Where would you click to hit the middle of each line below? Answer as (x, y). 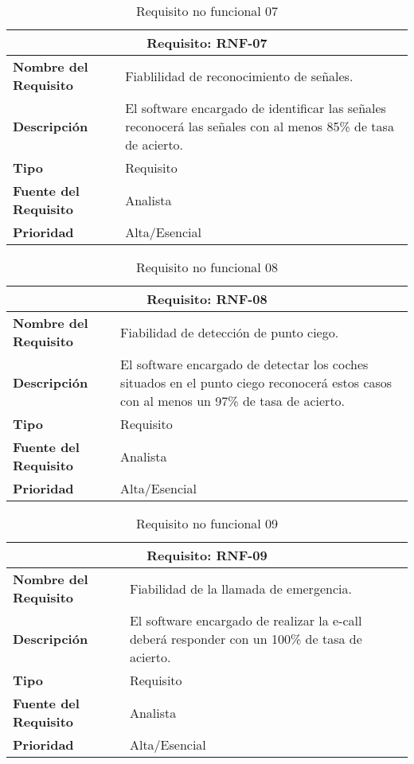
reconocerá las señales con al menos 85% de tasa (260, 126)
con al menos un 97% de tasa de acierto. (233, 401)
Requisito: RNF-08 (207, 299)
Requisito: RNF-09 (207, 555)
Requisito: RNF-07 (207, 43)
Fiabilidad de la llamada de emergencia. (240, 588)
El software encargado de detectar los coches (244, 364)
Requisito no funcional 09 (207, 523)
